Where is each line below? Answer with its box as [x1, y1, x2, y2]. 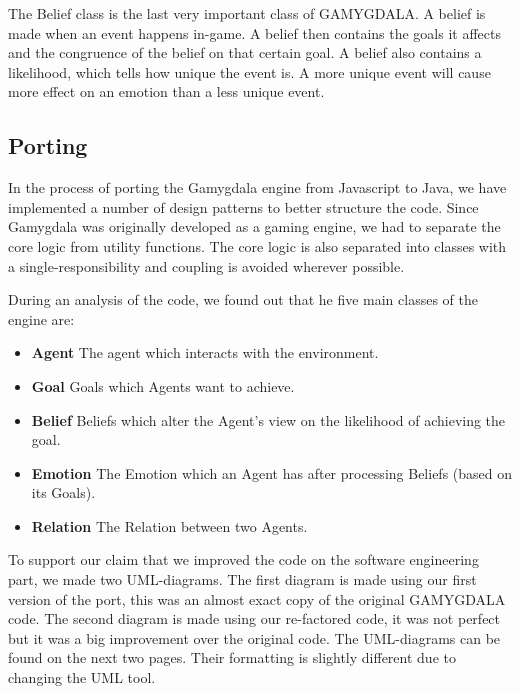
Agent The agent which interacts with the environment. [31, 342, 379, 363]
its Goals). [31, 482, 96, 503]
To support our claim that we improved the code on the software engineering [8, 549, 479, 570]
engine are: [8, 308, 75, 329]
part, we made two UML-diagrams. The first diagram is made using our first [8, 569, 477, 590]
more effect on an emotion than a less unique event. [8, 81, 325, 102]
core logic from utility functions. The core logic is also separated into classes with [8, 235, 507, 256]
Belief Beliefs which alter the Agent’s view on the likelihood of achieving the [31, 409, 506, 430]
